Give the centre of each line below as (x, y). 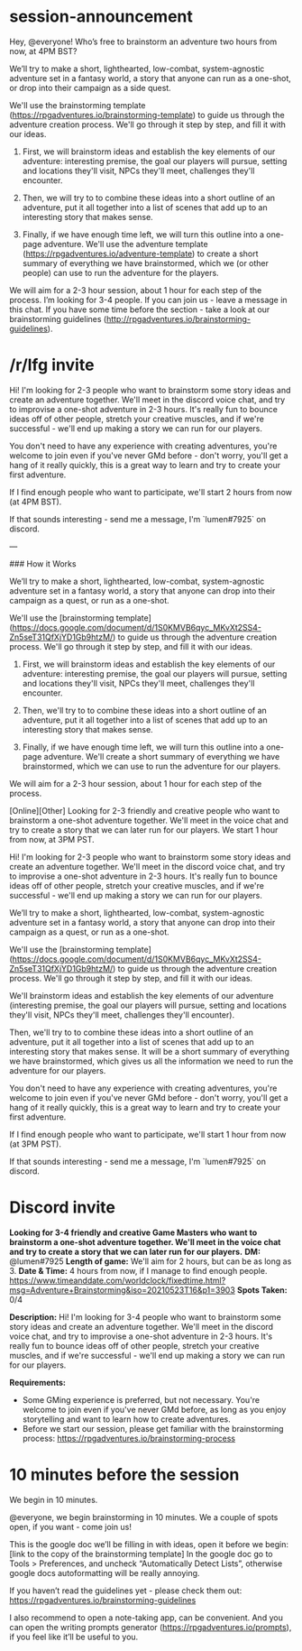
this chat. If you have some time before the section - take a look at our (140, 309)
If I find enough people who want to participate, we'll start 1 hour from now (148, 1134)
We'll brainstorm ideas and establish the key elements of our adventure (142, 995)
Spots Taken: (262, 1290)
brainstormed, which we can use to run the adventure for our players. (151, 766)
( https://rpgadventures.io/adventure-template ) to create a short (140, 254)
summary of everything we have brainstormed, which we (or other (145, 263)
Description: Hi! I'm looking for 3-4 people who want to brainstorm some (145, 1317)
